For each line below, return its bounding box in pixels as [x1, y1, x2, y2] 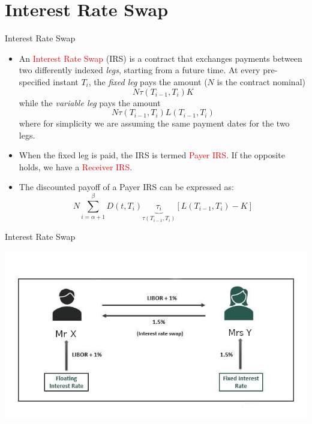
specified [19, 75, 50, 88]
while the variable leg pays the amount [19, 96, 161, 109]
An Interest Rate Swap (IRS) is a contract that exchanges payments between [19, 52, 302, 64]
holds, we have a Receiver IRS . [19, 160, 133, 173]
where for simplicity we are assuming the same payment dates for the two [19, 117, 290, 130]
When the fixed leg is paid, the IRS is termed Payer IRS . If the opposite [19, 149, 285, 161]
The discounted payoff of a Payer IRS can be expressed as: [19, 181, 234, 193]
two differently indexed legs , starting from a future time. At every [19, 64, 260, 76]
